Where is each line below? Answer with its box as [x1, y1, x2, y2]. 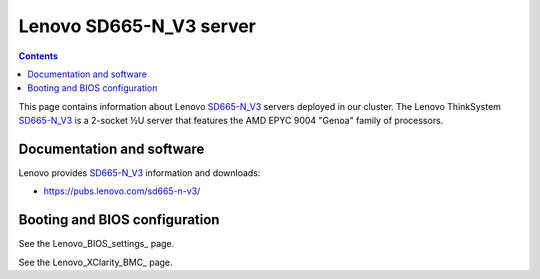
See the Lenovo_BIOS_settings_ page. [18, 238, 175, 250]
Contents [18, 50, 59, 62]
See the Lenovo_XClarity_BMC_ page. [18, 256, 174, 268]
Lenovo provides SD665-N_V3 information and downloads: [18, 167, 261, 179]
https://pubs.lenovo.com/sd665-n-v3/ [43, 185, 201, 197]
